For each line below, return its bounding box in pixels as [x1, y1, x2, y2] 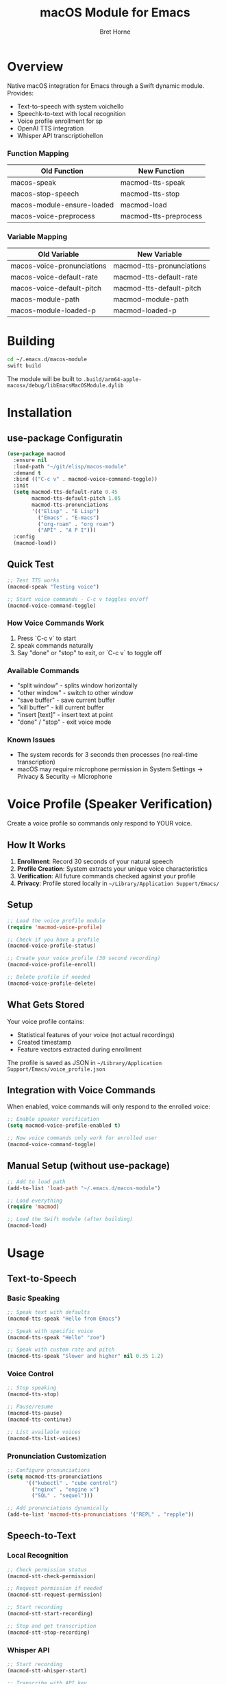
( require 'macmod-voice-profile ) [7, 924, 103, 931]
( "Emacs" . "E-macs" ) [37, 514, 99, 521]
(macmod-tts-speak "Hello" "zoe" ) [7, 1334, 106, 1341]
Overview [7, 58, 64, 74]
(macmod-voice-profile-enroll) [7, 962, 97, 968]
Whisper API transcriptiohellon [16, 131, 103, 139]
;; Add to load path [7, 1178, 66, 1185]
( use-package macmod [7, 450, 66, 457]
